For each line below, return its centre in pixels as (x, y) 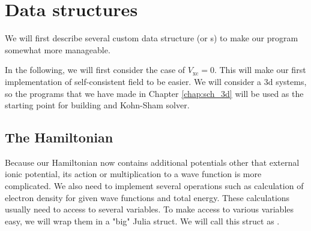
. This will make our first (260, 70)
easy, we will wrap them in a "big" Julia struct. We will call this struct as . (142, 221)
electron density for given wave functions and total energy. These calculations (147, 197)
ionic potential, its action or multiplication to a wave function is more (133, 174)
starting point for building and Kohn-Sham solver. (97, 105)
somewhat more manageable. (58, 49)
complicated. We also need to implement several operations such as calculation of (154, 186)
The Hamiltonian (59, 137)
